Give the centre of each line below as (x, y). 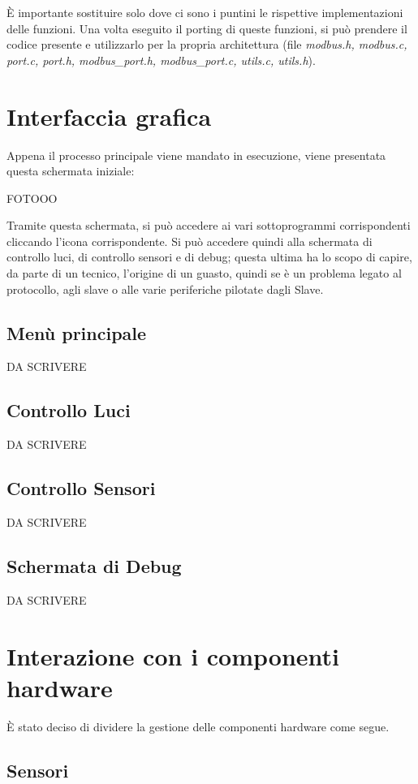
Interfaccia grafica (109, 116)
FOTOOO (32, 198)
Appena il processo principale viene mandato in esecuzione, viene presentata (196, 155)
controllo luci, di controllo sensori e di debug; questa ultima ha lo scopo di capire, (209, 257)
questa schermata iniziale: (71, 171)
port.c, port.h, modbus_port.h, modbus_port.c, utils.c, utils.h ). (161, 60)
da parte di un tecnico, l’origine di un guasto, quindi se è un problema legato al (204, 273)
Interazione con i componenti (173, 655)
